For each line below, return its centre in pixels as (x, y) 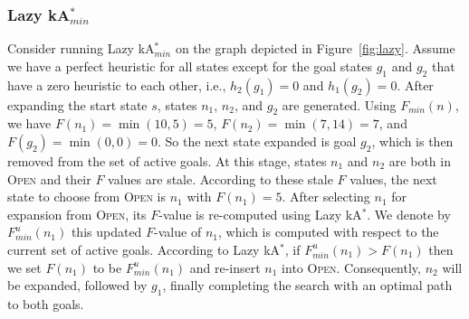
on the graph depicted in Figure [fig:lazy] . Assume (315, 48)
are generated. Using (339, 104)
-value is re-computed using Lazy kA (260, 214)
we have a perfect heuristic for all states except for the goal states (190, 66)
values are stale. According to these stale (220, 178)
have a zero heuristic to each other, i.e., (117, 84)
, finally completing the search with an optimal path (307, 285)
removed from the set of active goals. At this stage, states (167, 161)
